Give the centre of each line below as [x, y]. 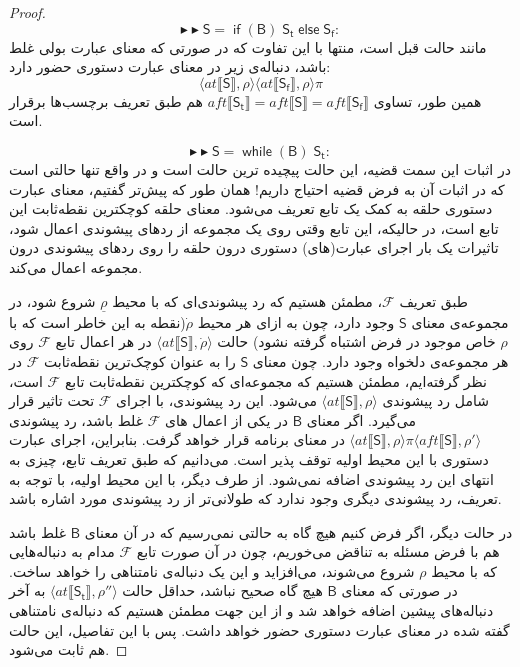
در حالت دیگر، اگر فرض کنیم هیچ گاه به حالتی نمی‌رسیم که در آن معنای [298, 531]
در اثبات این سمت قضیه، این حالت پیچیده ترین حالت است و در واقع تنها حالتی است [260, 168]
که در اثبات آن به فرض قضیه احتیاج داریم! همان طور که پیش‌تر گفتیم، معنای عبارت [257, 188]
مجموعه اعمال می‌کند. [76, 266]
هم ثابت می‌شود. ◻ [68, 649]
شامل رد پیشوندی [435, 400]
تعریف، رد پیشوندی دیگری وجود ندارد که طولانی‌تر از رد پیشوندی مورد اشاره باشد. [255, 498]
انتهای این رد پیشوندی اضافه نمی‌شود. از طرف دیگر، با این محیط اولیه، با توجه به [251, 478]
